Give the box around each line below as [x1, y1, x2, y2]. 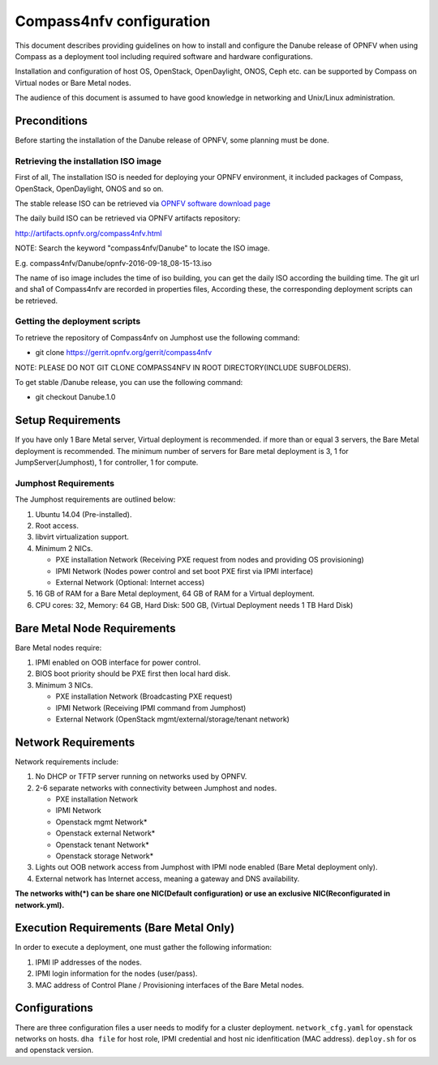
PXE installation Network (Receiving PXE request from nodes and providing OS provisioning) [55, 555, 364, 565]
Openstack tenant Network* [55, 840, 150, 849]
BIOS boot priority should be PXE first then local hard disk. [35, 669, 231, 678]
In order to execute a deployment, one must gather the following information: [15, 943, 272, 952]
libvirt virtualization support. [35, 532, 130, 542]
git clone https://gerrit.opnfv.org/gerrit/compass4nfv [35, 348, 213, 357]
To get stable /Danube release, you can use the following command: [15, 377, 243, 387]
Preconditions [15, 113, 88, 127]
